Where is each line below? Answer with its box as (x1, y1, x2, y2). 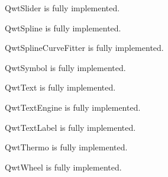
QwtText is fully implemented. (5, 81, 116, 94)
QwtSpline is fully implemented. (5, 21, 121, 34)
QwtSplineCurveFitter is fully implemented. (5, 41, 164, 54)
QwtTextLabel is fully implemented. (5, 121, 136, 133)
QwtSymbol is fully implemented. (5, 61, 126, 73)
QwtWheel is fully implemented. (5, 160, 122, 173)
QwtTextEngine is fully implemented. (5, 101, 141, 113)
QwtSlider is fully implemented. (5, 2, 120, 14)
